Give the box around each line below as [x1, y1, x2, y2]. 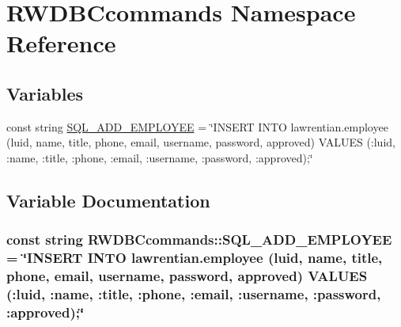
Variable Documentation [6, 188, 210, 212]
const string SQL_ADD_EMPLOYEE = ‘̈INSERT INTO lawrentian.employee [6, 118, 388, 135]
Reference [6, 27, 116, 59]
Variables [6, 81, 84, 105]
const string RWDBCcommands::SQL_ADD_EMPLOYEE [6, 230, 392, 249]
